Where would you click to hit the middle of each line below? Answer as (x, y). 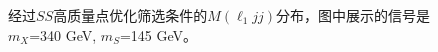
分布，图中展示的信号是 (353, 15)
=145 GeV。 (158, 34)
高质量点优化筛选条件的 (130, 15)
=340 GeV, (63, 34)
